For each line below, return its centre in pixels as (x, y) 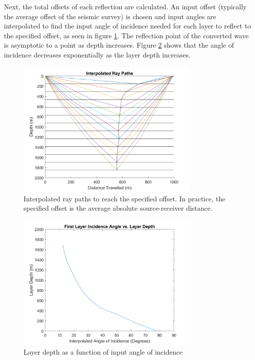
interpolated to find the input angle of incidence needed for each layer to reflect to (127, 26)
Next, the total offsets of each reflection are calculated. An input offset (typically (125, 6)
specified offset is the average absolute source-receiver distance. (118, 208)
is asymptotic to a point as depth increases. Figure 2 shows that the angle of (119, 45)
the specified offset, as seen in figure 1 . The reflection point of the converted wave (126, 35)
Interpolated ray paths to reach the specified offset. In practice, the (125, 198)
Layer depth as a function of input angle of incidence (103, 351)
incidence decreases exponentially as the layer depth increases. (97, 54)
